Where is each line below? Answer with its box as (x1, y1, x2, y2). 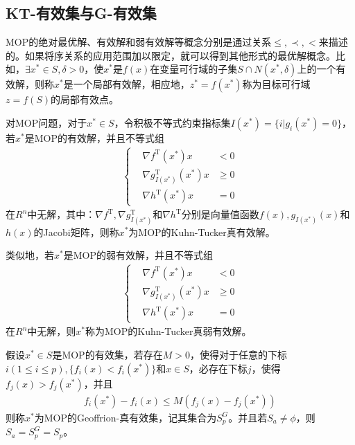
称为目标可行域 (242, 77, 311, 91)
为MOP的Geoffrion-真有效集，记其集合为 (34, 410, 217, 424)
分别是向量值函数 (181, 207, 259, 221)
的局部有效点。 (51, 92, 119, 107)
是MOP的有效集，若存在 (52, 347, 163, 362)
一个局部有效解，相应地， (73, 77, 190, 91)
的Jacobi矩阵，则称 (33, 224, 119, 239)
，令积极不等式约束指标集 (114, 115, 231, 129)
